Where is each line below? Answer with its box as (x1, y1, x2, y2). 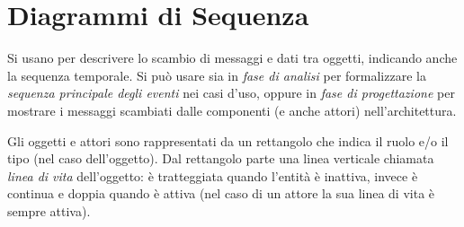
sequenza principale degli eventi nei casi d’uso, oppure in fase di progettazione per (7, 83, 455, 102)
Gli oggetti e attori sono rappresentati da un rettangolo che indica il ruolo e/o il (7, 131, 449, 150)
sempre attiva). (7, 201, 91, 220)
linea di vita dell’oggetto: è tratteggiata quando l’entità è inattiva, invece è (7, 166, 418, 185)
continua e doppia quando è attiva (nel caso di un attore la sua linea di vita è (7, 184, 435, 203)
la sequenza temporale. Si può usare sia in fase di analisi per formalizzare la (7, 65, 426, 84)
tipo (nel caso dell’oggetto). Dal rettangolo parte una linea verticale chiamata (7, 149, 434, 168)
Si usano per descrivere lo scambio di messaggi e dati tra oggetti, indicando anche (7, 48, 458, 67)
